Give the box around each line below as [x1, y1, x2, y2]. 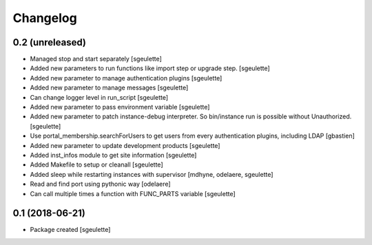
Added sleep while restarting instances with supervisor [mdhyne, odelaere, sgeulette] [30, 170, 273, 178]
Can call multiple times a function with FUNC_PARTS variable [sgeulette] [30, 189, 236, 198]
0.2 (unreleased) [12, 36, 86, 48]
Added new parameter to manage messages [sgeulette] [30, 83, 189, 92]
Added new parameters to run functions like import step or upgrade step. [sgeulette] [30, 64, 270, 72]
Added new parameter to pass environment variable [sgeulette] [30, 103, 210, 111]
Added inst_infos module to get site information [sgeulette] [30, 151, 197, 159]
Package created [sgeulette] [30, 226, 111, 234]
